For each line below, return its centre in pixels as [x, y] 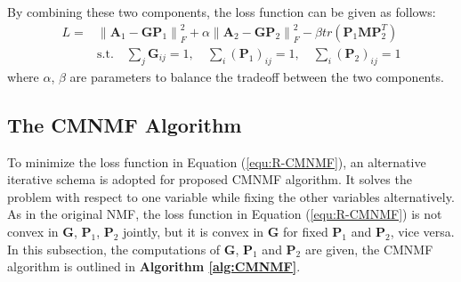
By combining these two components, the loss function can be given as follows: [222, 12]
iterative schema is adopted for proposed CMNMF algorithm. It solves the [210, 179]
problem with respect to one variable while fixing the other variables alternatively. [231, 196]
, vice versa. [422, 231]
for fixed [306, 231]
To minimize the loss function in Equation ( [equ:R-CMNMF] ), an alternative [217, 161]
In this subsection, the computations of [114, 249]
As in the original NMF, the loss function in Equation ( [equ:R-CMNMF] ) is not [225, 214]
